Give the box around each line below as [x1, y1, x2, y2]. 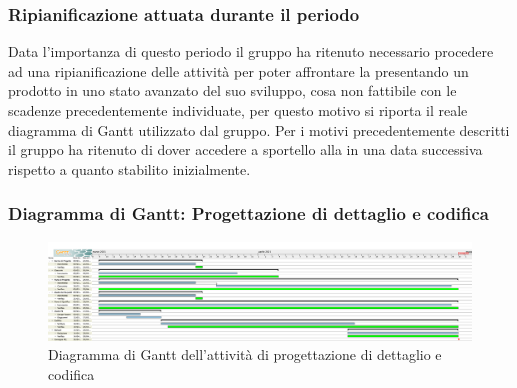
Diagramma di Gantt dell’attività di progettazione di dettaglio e [48, 344, 442, 365]
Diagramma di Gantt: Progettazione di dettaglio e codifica [8, 201, 490, 226]
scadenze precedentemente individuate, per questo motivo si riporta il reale [8, 100, 468, 120]
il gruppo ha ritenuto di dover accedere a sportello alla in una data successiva [8, 139, 483, 160]
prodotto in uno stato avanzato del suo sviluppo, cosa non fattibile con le [8, 80, 457, 101]
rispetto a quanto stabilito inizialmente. [8, 158, 251, 179]
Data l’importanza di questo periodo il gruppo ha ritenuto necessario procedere [8, 41, 494, 62]
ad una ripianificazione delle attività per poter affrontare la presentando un [8, 60, 469, 81]
